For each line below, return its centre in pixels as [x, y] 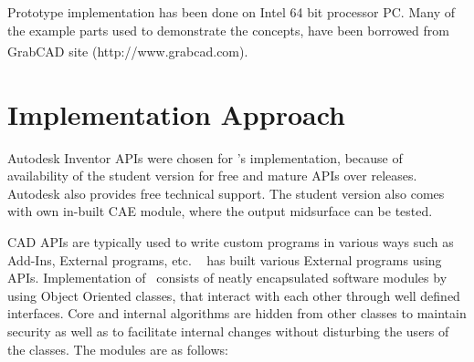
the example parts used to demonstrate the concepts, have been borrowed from [228, 30]
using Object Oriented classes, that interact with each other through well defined [234, 295]
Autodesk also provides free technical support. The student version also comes [226, 193]
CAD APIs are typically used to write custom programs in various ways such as [231, 241]
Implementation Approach [176, 114]
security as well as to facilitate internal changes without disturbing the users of [228, 331]
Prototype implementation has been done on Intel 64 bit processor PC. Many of [231, 12]
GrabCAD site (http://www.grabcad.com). [128, 51]
